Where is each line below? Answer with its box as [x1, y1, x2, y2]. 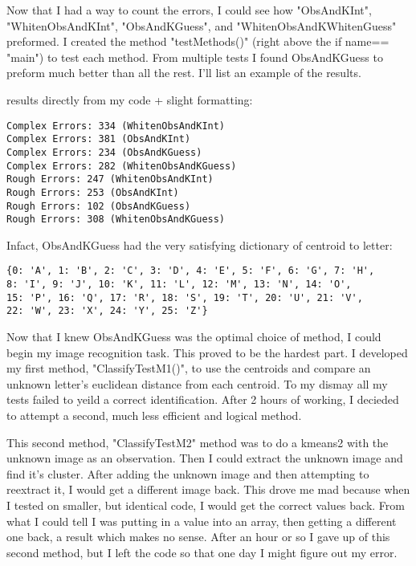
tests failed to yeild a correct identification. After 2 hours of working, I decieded [6, 391, 399, 408]
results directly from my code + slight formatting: [6, 91, 253, 108]
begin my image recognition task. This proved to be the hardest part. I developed [6, 344, 408, 360]
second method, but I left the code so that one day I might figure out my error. [6, 544, 398, 560]
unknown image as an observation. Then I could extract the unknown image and [6, 450, 403, 466]
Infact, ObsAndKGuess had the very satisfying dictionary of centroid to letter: [6, 236, 393, 253]
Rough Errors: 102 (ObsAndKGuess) [6, 200, 191, 212]
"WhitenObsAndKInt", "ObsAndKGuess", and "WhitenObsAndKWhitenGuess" [6, 17, 397, 34]
